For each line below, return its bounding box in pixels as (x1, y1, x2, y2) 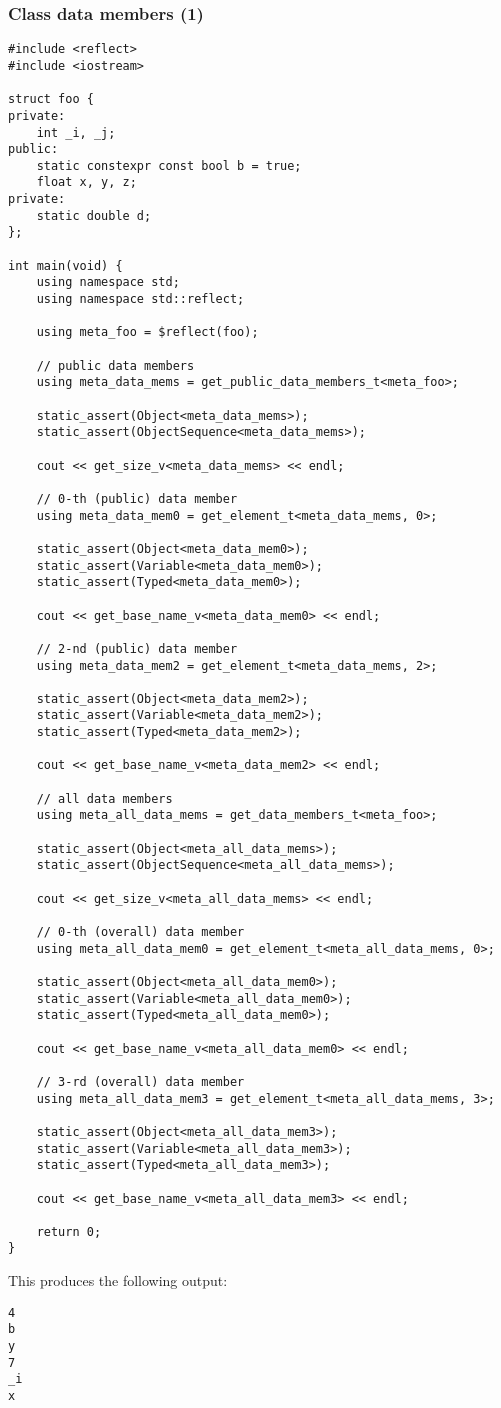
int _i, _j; (36, 125, 116, 140)
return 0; (36, 1224, 102, 1239)
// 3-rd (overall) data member (36, 1074, 245, 1089)
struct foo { (8, 92, 94, 107)
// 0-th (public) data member (36, 491, 238, 506)
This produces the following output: (8, 1270, 228, 1291)
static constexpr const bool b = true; (36, 158, 302, 173)
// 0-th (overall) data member (36, 925, 245, 939)
